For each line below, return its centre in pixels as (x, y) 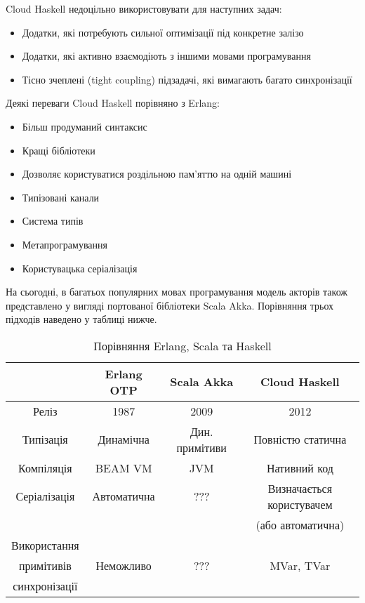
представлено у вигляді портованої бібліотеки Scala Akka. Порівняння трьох (170, 305)
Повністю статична (300, 439)
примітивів (45, 565)
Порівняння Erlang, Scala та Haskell (182, 345)
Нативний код (300, 468)
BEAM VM (124, 468)
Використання (45, 545)
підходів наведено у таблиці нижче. (81, 319)
